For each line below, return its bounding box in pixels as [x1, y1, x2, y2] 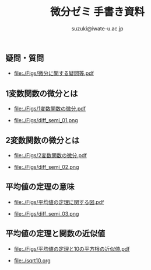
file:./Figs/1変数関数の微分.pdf [13, 105, 86, 112]
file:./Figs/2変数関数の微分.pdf [13, 151, 87, 158]
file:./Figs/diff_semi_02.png [13, 163, 79, 170]
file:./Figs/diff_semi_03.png [13, 210, 79, 217]
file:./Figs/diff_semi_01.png [13, 117, 78, 124]
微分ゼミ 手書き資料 [50, 5, 145, 19]
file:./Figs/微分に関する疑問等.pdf [13, 70, 94, 77]
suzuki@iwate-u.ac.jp [71, 25, 124, 32]
